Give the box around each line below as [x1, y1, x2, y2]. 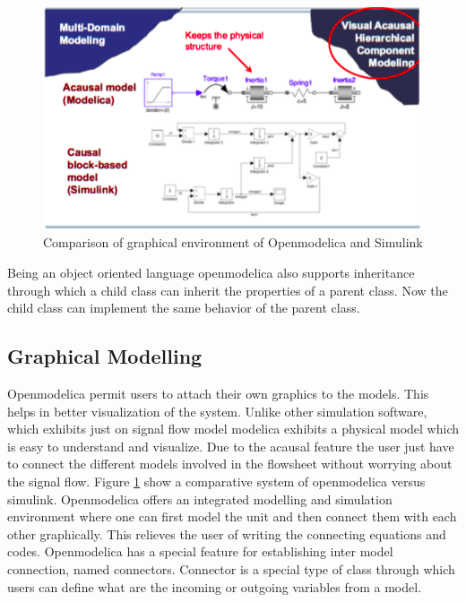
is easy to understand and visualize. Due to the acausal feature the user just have [7, 436, 454, 455]
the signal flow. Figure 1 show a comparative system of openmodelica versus [7, 471, 426, 490]
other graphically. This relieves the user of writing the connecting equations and [7, 524, 446, 543]
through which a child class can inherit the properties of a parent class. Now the [7, 280, 448, 299]
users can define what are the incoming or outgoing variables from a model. [7, 577, 422, 596]
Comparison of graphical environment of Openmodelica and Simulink [43, 233, 423, 252]
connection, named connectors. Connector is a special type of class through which [7, 559, 455, 578]
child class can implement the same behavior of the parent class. [7, 298, 360, 317]
